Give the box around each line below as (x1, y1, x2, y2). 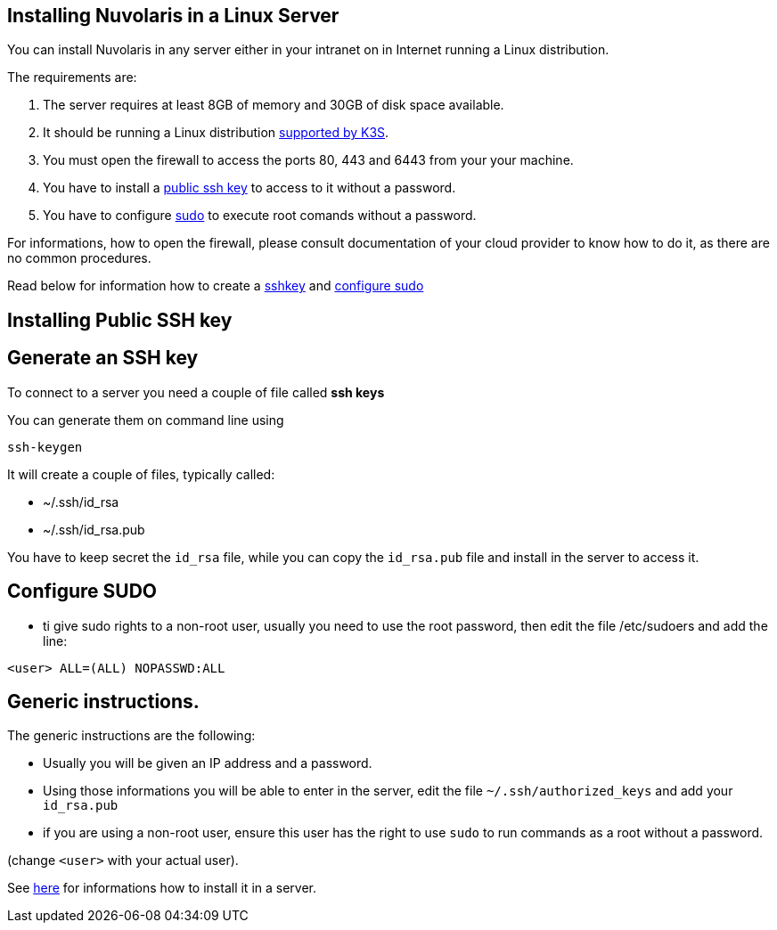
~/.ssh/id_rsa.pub (43, 521, 145, 537)
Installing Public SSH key (7, 308, 233, 331)
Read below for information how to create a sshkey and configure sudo (7, 278, 424, 294)
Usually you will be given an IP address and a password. (43, 755, 372, 771)
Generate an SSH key (7, 347, 199, 370)
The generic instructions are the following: (7, 728, 256, 744)
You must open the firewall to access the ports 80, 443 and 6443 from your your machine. (43, 152, 574, 168)
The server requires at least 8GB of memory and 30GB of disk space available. (43, 97, 504, 113)
